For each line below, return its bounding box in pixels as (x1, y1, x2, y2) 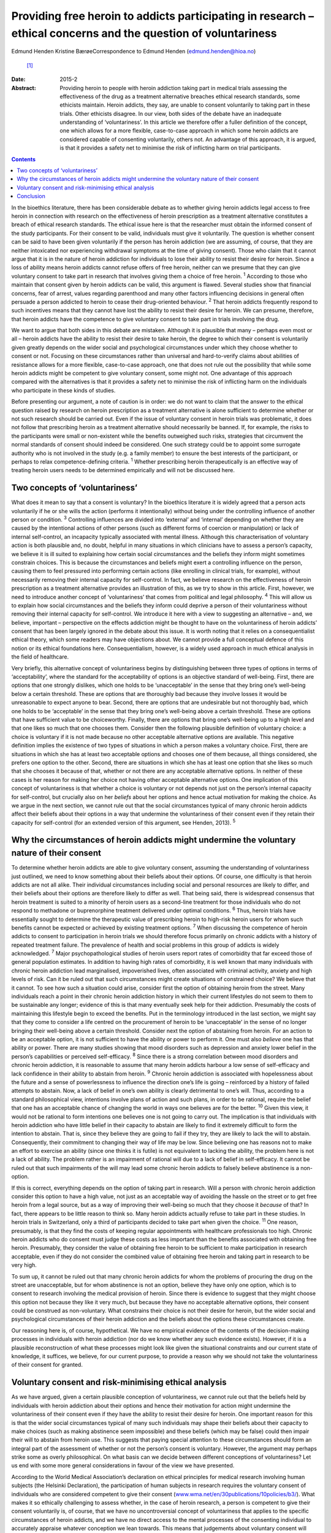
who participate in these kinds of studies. (11, 386, 116, 394)
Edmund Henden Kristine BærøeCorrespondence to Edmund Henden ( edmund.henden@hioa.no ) (11, 48, 256, 55)
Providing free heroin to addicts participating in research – (11, 9, 314, 23)
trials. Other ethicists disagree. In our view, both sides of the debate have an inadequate (59, 110, 282, 117)
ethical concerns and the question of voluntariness (11, 26, 277, 40)
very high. (11, 1261, 37, 1269)
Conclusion (17, 193, 46, 200)
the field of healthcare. (11, 653, 69, 660)
